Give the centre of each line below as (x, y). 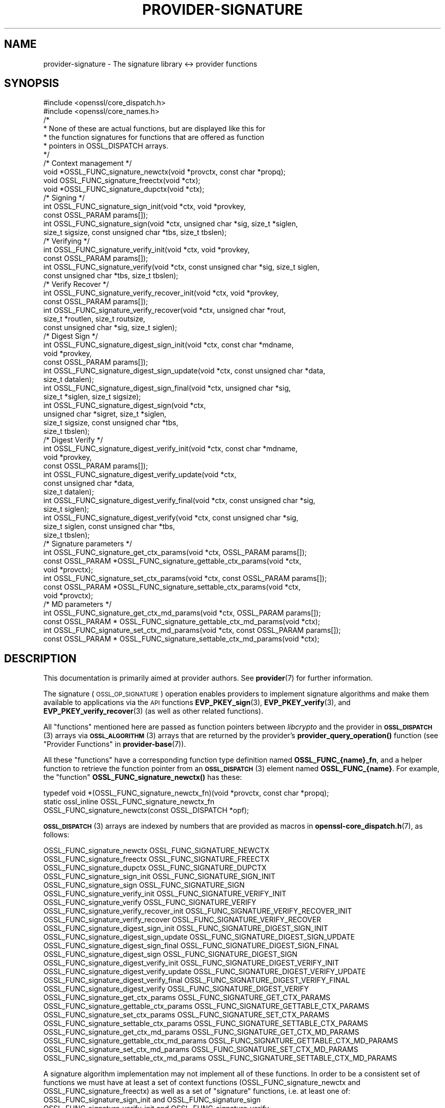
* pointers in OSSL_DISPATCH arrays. (106, 146)
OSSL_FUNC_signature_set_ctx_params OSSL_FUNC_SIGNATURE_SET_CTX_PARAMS (186, 1015)
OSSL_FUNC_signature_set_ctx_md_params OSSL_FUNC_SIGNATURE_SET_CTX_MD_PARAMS (201, 1049)
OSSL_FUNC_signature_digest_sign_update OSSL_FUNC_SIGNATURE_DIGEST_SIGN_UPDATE (199, 937)
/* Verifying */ (67, 241)
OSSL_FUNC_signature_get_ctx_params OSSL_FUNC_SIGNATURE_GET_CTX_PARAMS (187, 998)
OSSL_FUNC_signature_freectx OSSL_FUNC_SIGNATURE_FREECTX (156, 859)
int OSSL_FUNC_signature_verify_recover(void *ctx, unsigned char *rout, (165, 310)
